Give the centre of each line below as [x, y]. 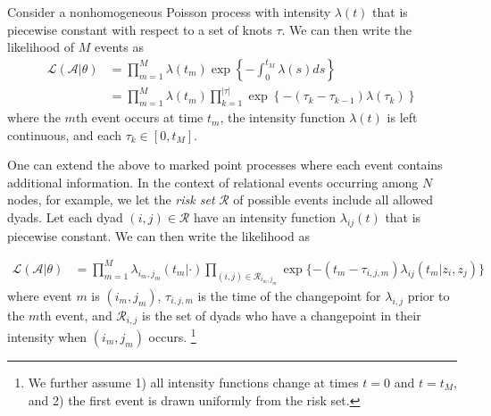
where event [40, 295]
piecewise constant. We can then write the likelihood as [158, 235]
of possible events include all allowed [333, 200]
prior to [429, 295]
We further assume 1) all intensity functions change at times [193, 382]
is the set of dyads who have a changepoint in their [282, 315]
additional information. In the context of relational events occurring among [213, 182]
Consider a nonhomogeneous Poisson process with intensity [169, 12]
